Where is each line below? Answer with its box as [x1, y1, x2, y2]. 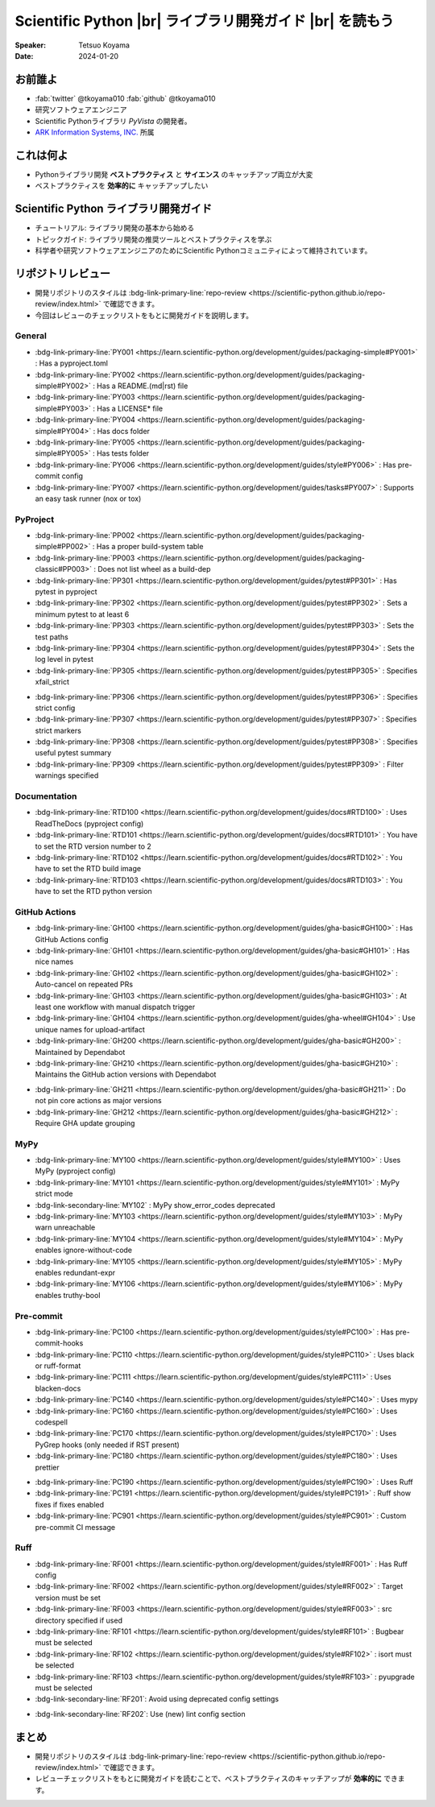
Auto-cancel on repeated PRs [35, 979, 133, 990]
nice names [35, 957, 74, 966]
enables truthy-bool [35, 1290, 101, 1300]
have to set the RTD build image [35, 864, 141, 874]
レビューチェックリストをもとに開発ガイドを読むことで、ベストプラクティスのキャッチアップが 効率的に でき [35, 1774, 399, 1784]
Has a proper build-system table [96, 542, 204, 552]
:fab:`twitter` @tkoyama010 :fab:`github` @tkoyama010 [35, 93, 217, 103]
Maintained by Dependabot [35, 1047, 126, 1056]
